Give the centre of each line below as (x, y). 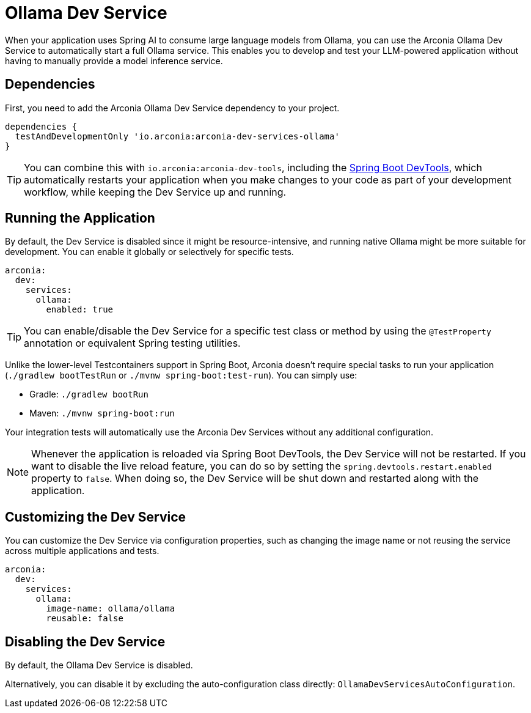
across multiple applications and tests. (82, 551)
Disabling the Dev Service (85, 641)
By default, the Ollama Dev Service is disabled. (99, 665)
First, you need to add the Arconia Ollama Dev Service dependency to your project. (172, 108)
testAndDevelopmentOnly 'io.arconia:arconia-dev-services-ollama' (177, 136)
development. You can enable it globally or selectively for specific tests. (149, 252)
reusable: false (85, 619)
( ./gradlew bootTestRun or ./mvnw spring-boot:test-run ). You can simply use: (181, 375)
